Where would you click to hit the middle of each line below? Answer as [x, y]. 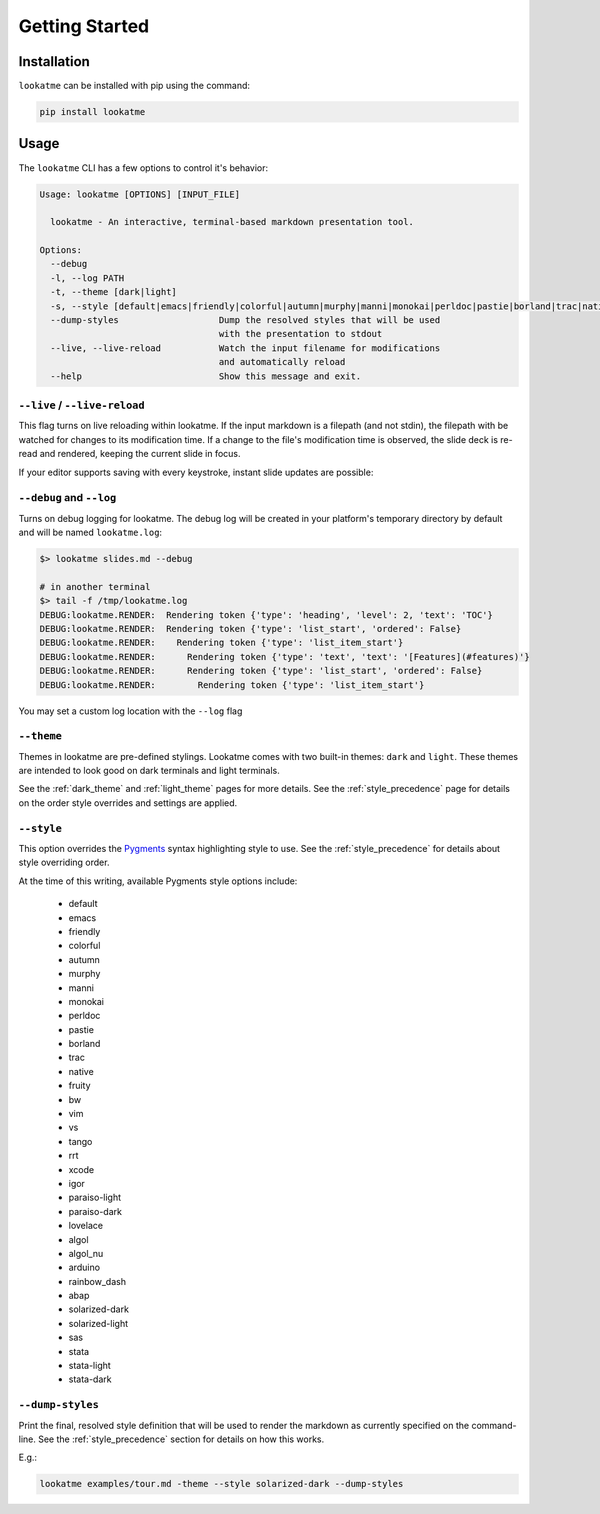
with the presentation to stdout [300, 334]
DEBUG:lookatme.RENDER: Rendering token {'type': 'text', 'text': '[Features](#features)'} [284, 656]
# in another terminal [95, 586]
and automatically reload [282, 362]
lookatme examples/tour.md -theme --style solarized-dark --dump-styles [221, 1484]
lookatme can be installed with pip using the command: [134, 86]
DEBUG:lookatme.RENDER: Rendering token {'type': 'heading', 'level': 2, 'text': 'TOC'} [266, 614]
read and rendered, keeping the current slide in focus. [129, 454]
